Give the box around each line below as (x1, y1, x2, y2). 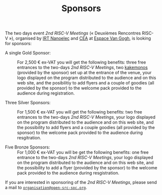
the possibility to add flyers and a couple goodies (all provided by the (17, 125, 155, 130)
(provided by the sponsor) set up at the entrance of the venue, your (17, 70, 152, 76)
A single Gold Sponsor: (5, 50, 51, 56)
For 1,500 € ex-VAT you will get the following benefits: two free (17, 109, 143, 115)
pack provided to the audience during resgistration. (17, 170, 119, 176)
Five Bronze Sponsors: (5, 144, 50, 150)
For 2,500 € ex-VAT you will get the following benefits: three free (17, 59, 146, 65)
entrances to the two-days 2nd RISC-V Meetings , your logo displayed (17, 114, 156, 120)
